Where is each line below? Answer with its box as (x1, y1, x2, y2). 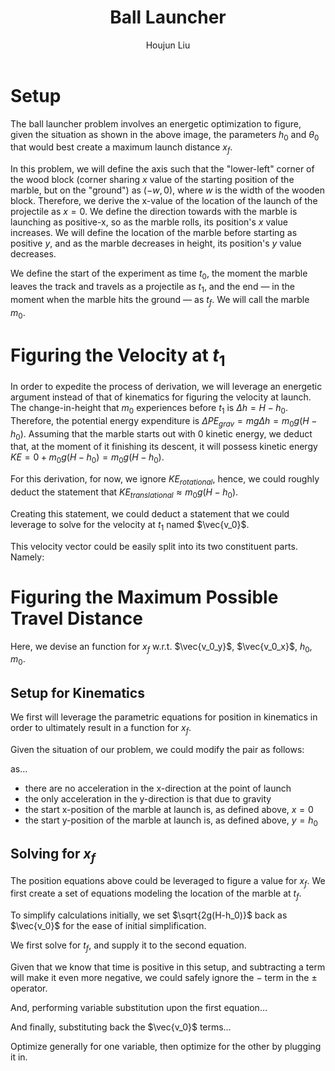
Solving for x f (10, 845, 96, 865)
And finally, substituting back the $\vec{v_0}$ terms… (10, 1021, 232, 1033)
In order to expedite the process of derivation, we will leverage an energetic (10, 381, 323, 392)
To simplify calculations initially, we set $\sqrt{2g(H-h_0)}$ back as (10, 909, 288, 921)
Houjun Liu (145, 39, 191, 51)
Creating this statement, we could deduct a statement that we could (10, 507, 290, 520)
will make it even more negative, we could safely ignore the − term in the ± (10, 971, 318, 983)
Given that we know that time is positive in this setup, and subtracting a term (10, 961, 326, 973)
